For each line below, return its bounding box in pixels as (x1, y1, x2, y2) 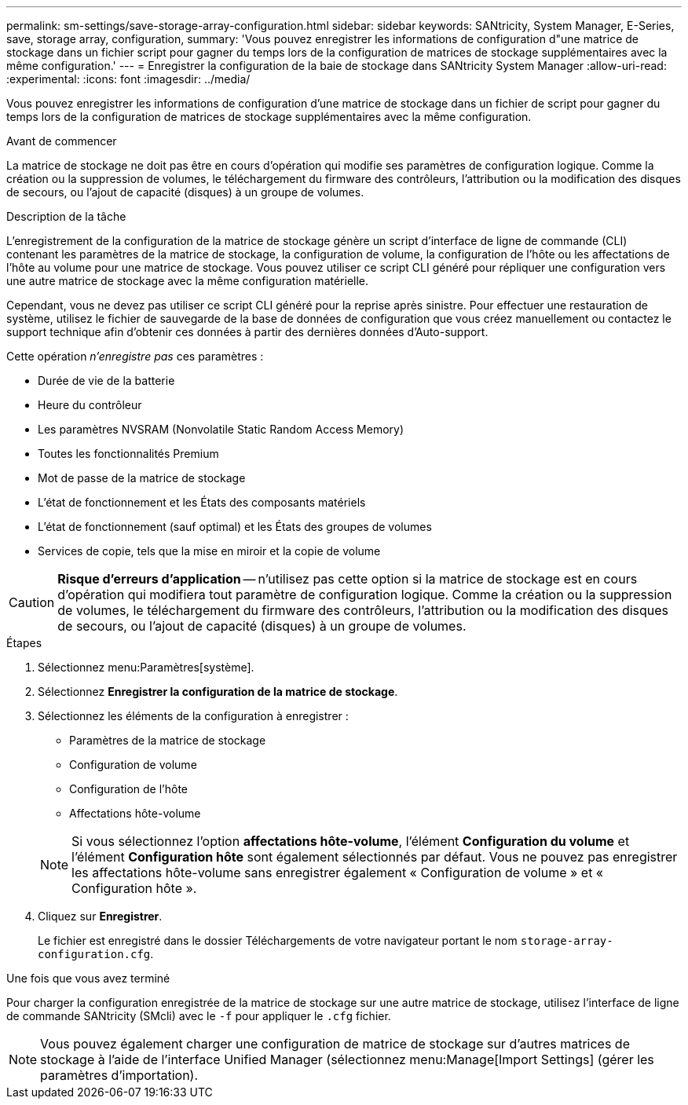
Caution (9, 595, 55, 610)
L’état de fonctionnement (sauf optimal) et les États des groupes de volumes (38, 520, 432, 533)
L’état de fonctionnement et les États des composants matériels (38, 496, 366, 509)
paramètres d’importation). (40, 1067, 199, 1083)
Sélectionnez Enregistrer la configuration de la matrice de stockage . (38, 685, 398, 698)
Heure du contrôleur (38, 398, 142, 412)
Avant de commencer (6, 134, 117, 148)
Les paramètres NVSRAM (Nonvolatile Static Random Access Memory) (38, 423, 404, 436)
